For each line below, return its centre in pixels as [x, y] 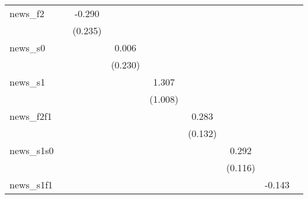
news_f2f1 [31, 116]
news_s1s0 [32, 150]
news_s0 [28, 48]
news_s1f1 [31, 185]
